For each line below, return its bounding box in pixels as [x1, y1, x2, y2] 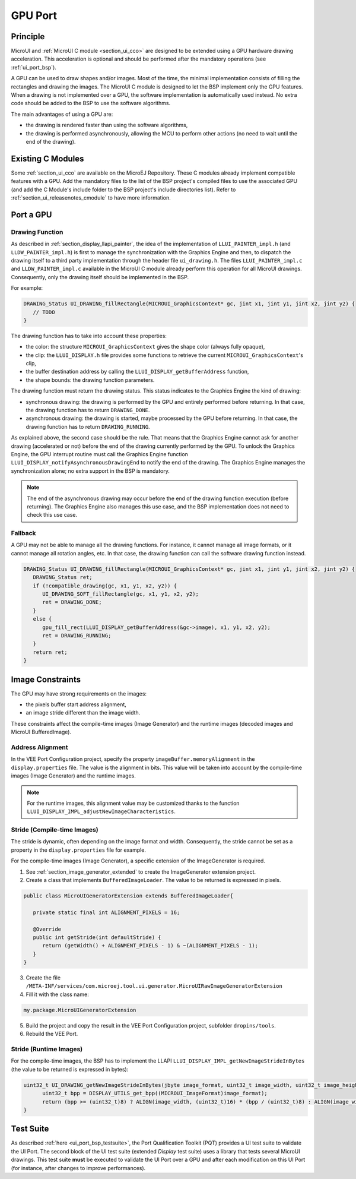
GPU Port [11, 9, 58, 22]
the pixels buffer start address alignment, [26, 701, 127, 708]
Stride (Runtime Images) [11, 1045, 83, 1053]
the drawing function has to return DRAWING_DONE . [26, 407, 150, 414]
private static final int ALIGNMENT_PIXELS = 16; [33, 909, 180, 916]
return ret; [33, 649, 68, 656]
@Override [33, 925, 62, 933]
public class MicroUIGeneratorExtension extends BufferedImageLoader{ [23, 892, 234, 899]
